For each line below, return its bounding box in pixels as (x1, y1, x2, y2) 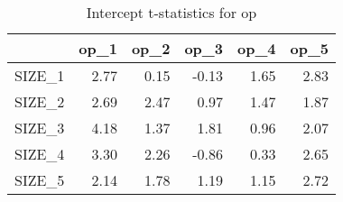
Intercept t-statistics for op (86, 2, 257, 23)
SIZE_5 (14, 170, 65, 190)
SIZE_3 (14, 117, 65, 138)
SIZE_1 (14, 65, 65, 86)
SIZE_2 (14, 91, 65, 112)
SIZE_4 (14, 143, 65, 164)
